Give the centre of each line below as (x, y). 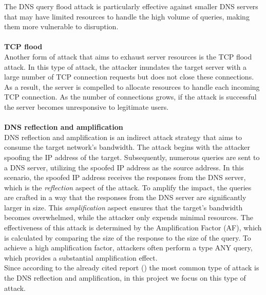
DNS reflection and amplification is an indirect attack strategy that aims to (123, 137)
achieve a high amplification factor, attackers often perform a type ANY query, (128, 248)
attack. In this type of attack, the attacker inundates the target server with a (126, 66)
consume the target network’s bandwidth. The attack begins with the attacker (127, 147)
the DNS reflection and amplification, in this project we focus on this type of (125, 278)
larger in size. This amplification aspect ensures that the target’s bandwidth (123, 207)
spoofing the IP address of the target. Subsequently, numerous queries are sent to (132, 157)
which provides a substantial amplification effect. (81, 257)
